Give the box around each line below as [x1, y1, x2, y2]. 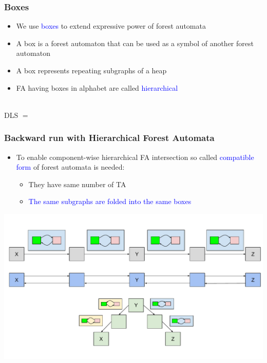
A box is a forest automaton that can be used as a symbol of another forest [16, 37, 254, 48]
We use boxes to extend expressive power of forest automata [16, 21, 206, 31]
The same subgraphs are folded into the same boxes [28, 196, 192, 207]
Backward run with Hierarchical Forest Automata [4, 131, 215, 144]
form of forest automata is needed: [16, 162, 125, 172]
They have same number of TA [28, 178, 126, 189]
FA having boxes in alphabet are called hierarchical [16, 82, 178, 93]
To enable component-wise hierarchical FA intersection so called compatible [16, 151, 254, 162]
